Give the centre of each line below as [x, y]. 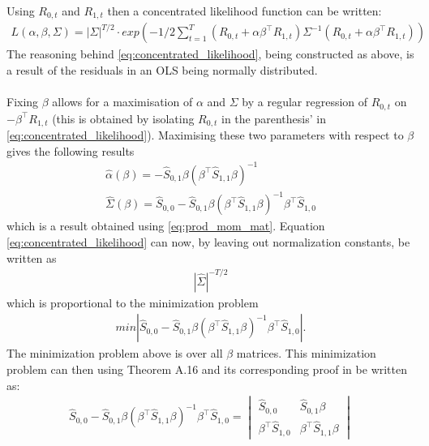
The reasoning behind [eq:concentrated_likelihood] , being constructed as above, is [210, 54]
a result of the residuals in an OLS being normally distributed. [162, 70]
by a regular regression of [305, 102]
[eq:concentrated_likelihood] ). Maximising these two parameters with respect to [205, 135]
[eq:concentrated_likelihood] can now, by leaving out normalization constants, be [208, 242]
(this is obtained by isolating [123, 118]
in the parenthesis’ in [274, 118]
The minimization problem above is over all [115, 353]
